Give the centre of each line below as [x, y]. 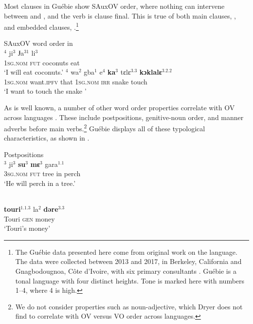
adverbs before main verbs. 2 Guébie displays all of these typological [105, 128]
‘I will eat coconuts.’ [34, 72]
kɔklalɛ [151, 72]
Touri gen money [29, 218]
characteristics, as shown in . [47, 138]
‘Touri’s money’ [27, 228]
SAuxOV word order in [38, 43]
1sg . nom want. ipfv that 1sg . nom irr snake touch [76, 81]
